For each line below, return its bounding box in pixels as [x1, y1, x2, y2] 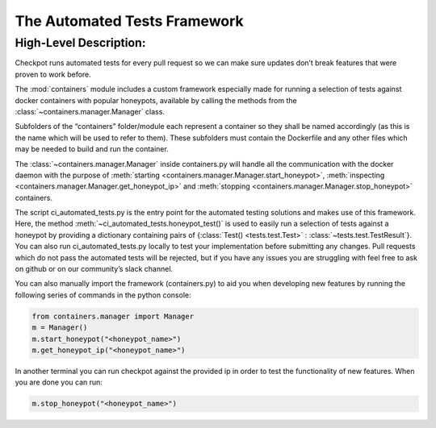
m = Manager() [31, 323, 88, 332]
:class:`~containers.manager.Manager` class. [15, 106, 166, 116]
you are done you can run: [15, 377, 103, 387]
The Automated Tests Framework [15, 12, 244, 30]
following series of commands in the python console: [15, 290, 191, 300]
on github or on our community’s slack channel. [15, 264, 174, 274]
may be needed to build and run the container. [15, 144, 169, 154]
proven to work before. [15, 69, 92, 79]
